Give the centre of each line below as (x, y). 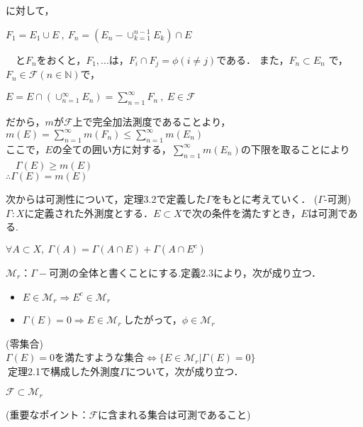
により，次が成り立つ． (267, 272)
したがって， (153, 320)
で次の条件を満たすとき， (241, 212)
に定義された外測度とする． (89, 212)
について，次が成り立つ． (185, 371)
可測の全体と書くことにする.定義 (125, 272)
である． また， (253, 59)
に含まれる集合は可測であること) (174, 414)
